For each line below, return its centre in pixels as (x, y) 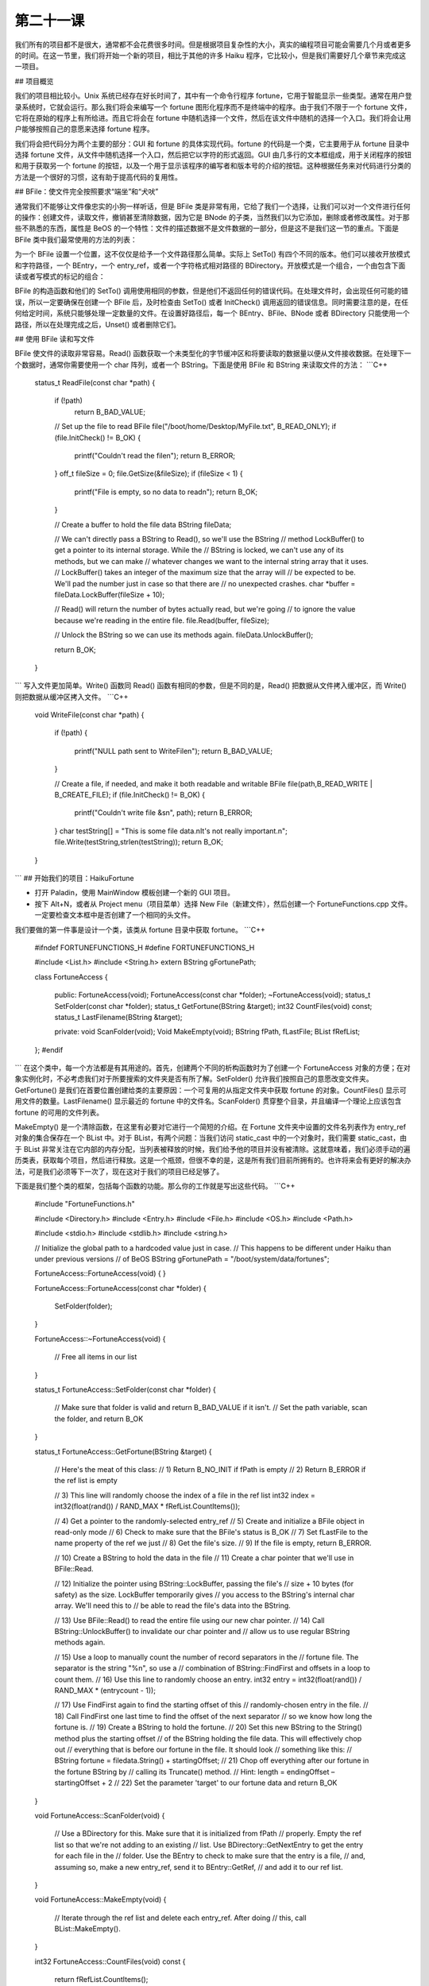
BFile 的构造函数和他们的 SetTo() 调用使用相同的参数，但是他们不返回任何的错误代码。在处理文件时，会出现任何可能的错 (211, 291)
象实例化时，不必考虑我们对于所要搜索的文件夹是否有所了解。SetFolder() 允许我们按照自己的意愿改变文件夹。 (194, 1079)
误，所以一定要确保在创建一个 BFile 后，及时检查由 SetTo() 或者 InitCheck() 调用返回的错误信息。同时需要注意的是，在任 (212, 302)
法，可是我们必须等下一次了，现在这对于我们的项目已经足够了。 (119, 1171)
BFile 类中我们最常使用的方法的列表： (76, 239)
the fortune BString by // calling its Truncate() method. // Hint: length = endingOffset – (195, 1772)
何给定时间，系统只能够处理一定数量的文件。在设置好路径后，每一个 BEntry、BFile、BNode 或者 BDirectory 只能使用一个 (212, 313)
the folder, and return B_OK (99, 1419)
